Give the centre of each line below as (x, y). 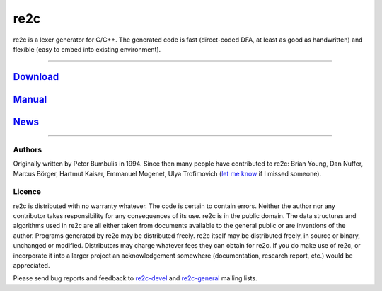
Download (36, 77)
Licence (27, 192)
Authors (28, 149)
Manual (30, 99)
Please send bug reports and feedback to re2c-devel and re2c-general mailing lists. (135, 278)
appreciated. (31, 265)
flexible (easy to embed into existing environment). (87, 49)
